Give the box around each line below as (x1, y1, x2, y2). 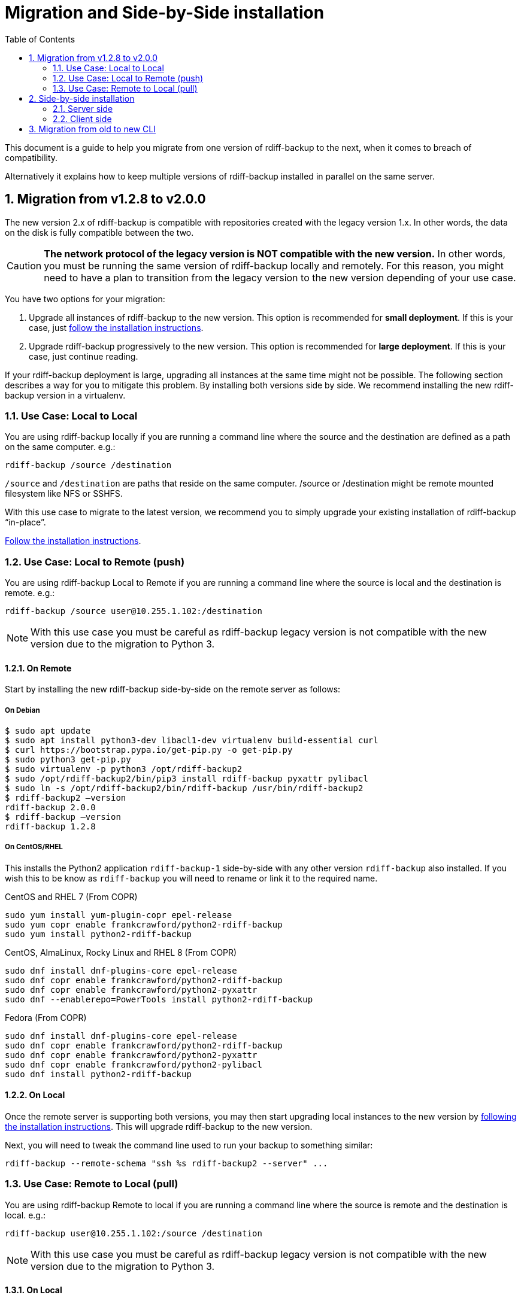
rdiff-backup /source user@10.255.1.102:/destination (5, 606, 262, 616)
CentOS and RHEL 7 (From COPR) (5, 891, 138, 902)
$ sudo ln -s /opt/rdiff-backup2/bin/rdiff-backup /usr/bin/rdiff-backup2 (5, 783, 364, 794)
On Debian (5, 706, 40, 715)
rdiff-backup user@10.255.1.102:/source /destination (5, 1228, 262, 1238)
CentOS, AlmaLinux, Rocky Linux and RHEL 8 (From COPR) (5, 947, 237, 957)
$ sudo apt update (5, 726, 91, 736)
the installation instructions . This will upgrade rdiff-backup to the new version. (5, 1121, 313, 1132)
